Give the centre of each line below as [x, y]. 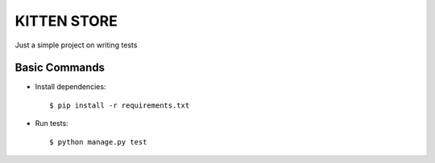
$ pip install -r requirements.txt [120, 105]
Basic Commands [60, 68]
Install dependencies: [70, 87]
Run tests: [52, 124]
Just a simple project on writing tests [76, 45]
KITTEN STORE [66, 21]
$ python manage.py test [98, 142]
